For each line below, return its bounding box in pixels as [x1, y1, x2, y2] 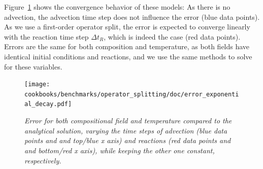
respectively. [24, 155, 61, 165]
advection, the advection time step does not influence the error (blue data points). [4, 11, 260, 22]
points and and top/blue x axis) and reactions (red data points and [24, 135, 231, 146]
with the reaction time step [4, 31, 89, 42]
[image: [24, 81, 50, 88]
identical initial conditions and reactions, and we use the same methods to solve [4, 51, 252, 61]
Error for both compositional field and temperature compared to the [24, 115, 232, 126]
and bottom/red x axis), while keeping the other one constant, [24, 145, 215, 155]
